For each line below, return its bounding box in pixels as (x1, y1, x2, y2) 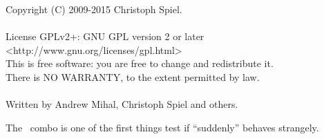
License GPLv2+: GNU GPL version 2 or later (6, 29, 204, 44)
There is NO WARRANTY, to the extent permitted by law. (6, 69, 260, 84)
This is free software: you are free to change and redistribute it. (6, 56, 274, 71)
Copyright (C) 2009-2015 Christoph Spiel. (6, 2, 182, 16)
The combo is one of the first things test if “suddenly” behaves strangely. (6, 120, 319, 134)
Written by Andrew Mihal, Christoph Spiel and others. (6, 97, 238, 111)
